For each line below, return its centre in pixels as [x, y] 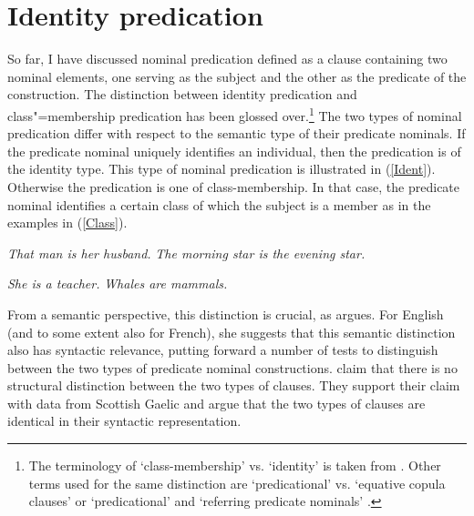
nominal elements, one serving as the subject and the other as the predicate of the [237, 76]
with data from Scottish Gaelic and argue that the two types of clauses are [216, 403]
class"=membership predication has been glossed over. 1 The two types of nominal [235, 114]
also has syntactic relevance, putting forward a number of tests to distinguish [223, 350]
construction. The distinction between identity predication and [182, 94]
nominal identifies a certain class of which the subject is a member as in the [219, 204]
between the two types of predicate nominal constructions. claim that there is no [232, 367]
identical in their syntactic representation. [124, 421]
